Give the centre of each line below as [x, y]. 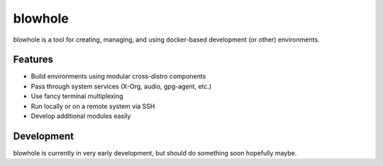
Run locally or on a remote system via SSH [93, 106]
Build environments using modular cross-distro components [118, 76]
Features [33, 60]
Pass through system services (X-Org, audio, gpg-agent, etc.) [121, 86]
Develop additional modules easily [81, 116]
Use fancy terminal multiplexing [77, 96]
